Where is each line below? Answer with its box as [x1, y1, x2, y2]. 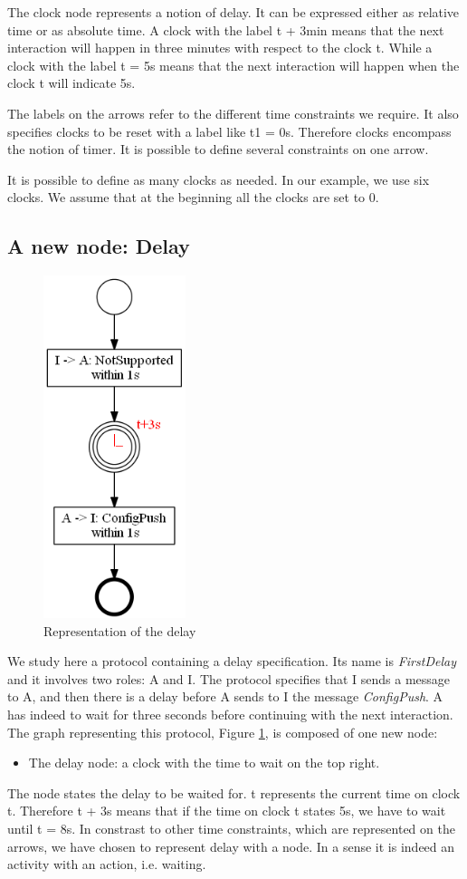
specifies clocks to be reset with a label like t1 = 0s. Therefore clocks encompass [7, 121, 452, 140]
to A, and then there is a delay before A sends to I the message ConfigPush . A [7, 687, 443, 706]
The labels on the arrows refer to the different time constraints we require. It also [7, 103, 459, 122]
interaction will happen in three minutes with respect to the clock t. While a [7, 38, 433, 57]
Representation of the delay [43, 621, 196, 640]
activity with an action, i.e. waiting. [7, 855, 206, 874]
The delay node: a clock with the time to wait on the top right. [28, 753, 380, 772]
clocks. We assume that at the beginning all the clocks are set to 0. [7, 188, 379, 207]
